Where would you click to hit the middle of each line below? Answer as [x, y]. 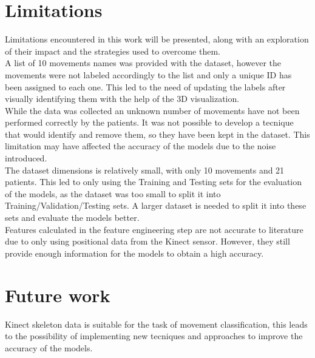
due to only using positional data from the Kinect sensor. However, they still [147, 241]
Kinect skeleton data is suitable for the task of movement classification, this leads [156, 324]
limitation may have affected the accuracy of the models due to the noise [141, 146]
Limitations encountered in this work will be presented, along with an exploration [157, 39]
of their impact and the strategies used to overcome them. [113, 51]
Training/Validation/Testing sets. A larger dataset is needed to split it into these [156, 205]
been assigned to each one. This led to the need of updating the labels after [145, 86]
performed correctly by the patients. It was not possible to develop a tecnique [149, 122]
